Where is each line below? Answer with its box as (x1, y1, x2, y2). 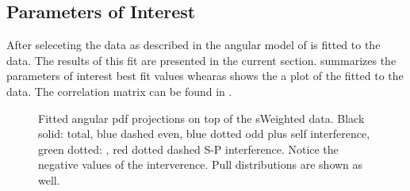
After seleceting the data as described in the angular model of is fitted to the (6, 36, 381, 53)
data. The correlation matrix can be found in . (6, 82, 232, 99)
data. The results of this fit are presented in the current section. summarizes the (6, 52, 397, 68)
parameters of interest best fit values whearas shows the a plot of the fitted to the (6, 67, 404, 84)
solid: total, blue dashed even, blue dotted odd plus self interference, (38, 125, 370, 142)
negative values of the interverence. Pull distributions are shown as (38, 156, 363, 173)
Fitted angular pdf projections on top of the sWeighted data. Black (38, 109, 365, 126)
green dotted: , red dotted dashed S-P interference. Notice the (38, 140, 339, 157)
